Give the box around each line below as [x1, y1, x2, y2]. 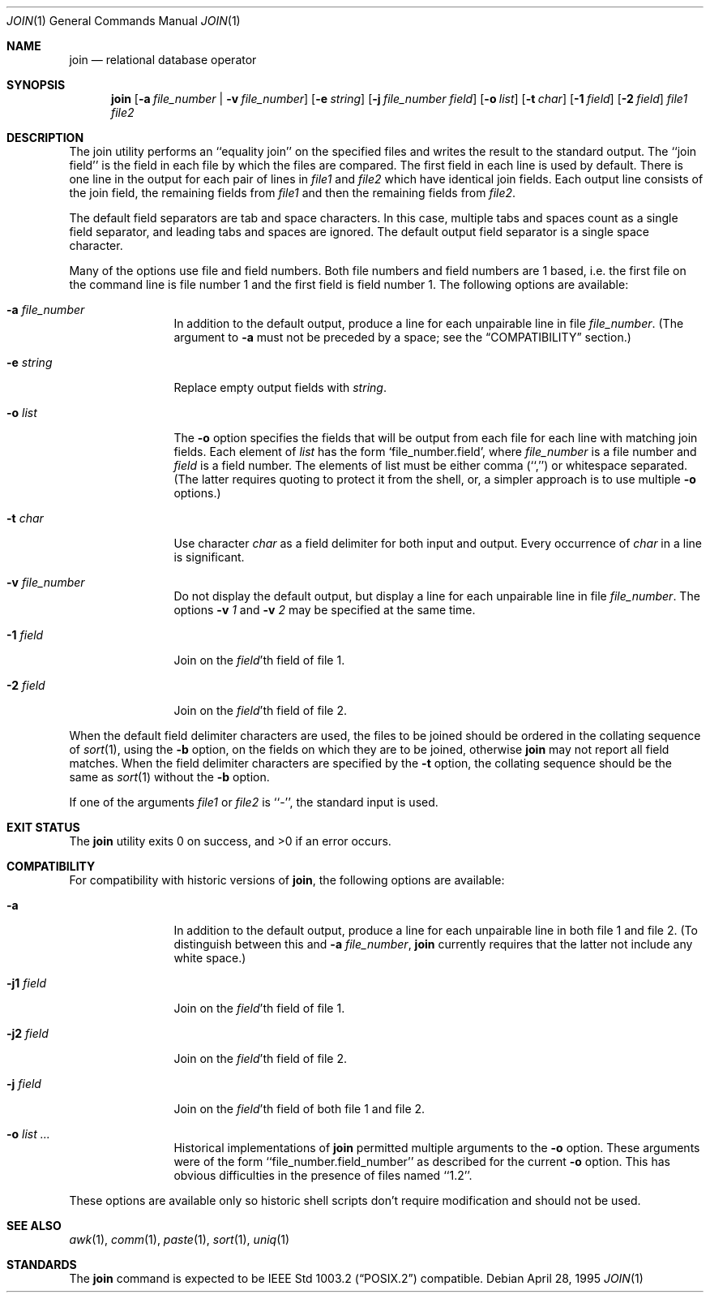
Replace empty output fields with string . [173, 381, 387, 394]
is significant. [173, 550, 245, 564]
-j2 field [6, 1026, 49, 1040]
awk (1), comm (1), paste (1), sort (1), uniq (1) [69, 1232, 290, 1246]
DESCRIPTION [6, 131, 84, 144]
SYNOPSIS [6, 78, 66, 92]
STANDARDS [6, 1258, 77, 1271]
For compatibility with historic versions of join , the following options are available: [69, 873, 505, 887]
